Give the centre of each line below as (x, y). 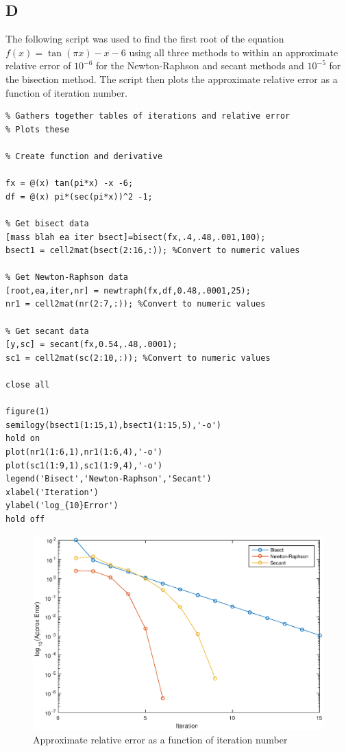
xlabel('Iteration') (52, 492)
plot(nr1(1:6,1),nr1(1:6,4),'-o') (84, 452)
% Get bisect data (47, 223)
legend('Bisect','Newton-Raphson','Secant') (109, 479)
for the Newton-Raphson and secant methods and (200, 65)
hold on (23, 439)
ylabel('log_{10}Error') (62, 506)
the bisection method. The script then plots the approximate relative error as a (172, 79)
